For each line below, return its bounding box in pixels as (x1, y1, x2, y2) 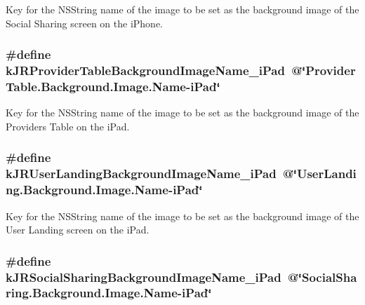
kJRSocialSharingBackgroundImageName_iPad (6, 268, 281, 285)
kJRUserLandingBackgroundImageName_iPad (6, 165, 277, 182)
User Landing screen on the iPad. (6, 222, 150, 237)
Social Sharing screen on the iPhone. (6, 15, 163, 30)
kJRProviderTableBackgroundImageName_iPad (6, 62, 285, 79)
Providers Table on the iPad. (6, 118, 130, 133)
